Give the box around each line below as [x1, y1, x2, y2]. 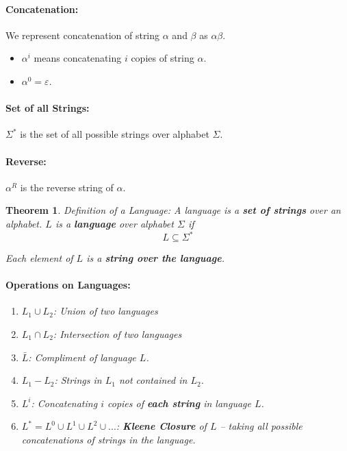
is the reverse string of [20, 180, 114, 194]
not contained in [118, 373, 188, 387]
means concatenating [34, 51, 122, 65]
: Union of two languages [53, 304, 158, 318]
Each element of [5, 251, 73, 265]
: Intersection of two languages [53, 327, 182, 341]
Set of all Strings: [5, 101, 90, 115]
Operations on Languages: [5, 278, 131, 292]
